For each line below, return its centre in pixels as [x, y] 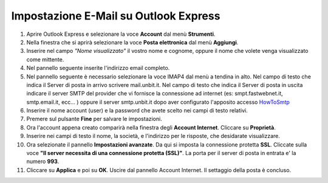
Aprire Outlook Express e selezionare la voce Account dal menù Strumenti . [121, 34]
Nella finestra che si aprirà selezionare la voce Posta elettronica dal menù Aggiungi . [132, 42]
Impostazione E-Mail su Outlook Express [116, 16]
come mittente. [45, 59]
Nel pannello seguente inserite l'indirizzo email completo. [98, 68]
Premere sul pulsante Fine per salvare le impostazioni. [94, 119]
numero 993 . [43, 162]
